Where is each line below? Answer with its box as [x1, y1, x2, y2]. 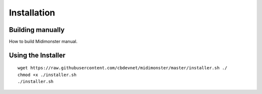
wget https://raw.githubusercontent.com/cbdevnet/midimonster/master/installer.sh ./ [17, 65, 228, 71]
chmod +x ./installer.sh [17, 72, 77, 78]
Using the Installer [9, 51, 65, 59]
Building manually [9, 26, 65, 34]
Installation [9, 7, 55, 18]
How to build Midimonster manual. [9, 39, 78, 45]
